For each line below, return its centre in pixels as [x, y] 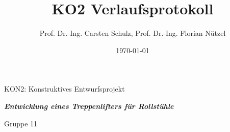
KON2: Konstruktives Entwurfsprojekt [65, 89]
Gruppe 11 [21, 123]
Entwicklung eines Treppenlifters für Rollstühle [89, 106]
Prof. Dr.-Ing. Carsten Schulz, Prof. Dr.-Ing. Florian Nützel [133, 33]
